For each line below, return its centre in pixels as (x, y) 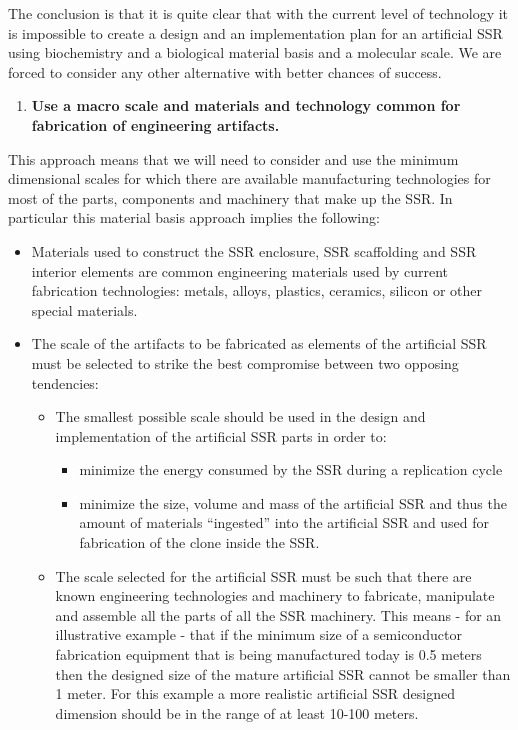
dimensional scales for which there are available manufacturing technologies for (249, 178)
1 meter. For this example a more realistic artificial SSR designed (255, 693)
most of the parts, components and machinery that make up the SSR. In (230, 197)
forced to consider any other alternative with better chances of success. (225, 71)
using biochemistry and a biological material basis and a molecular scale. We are (255, 52)
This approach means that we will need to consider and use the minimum (233, 158)
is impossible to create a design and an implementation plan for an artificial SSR (255, 32)
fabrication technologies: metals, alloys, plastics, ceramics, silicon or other (257, 290)
